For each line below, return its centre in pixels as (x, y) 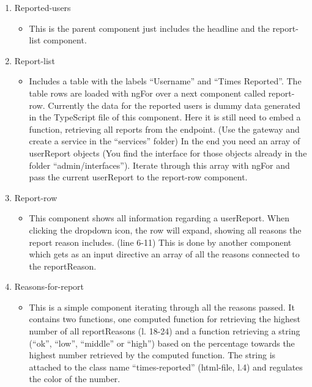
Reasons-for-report (49, 286)
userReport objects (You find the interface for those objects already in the (168, 153)
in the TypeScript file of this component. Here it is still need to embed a (165, 117)
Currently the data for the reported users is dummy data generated (174, 105)
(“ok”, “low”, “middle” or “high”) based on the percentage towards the (162, 343)
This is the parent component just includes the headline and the (149, 28)
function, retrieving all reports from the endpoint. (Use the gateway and (164, 129)
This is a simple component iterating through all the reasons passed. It (162, 307)
